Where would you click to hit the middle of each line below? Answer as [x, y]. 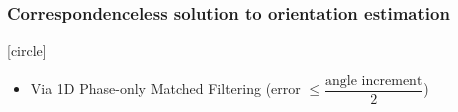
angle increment [374, 80]
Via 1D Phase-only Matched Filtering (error [165, 88]
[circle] [27, 50]
